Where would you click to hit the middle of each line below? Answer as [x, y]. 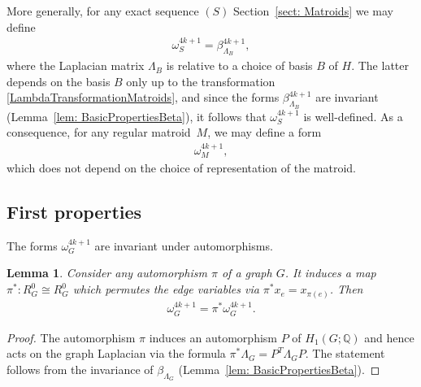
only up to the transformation [201, 81]
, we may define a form [265, 132]
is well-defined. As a [353, 116]
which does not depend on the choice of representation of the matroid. [181, 168]
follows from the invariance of [80, 370]
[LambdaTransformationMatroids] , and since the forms [143, 97]
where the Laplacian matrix [76, 65]
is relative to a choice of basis [239, 65]
